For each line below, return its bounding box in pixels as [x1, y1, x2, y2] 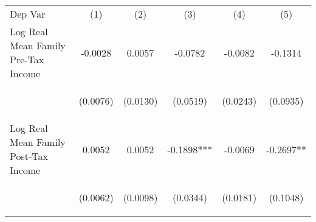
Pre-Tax [10, 52, 44, 66]
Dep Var [10, 7, 46, 21]
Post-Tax [10, 149, 48, 163]
